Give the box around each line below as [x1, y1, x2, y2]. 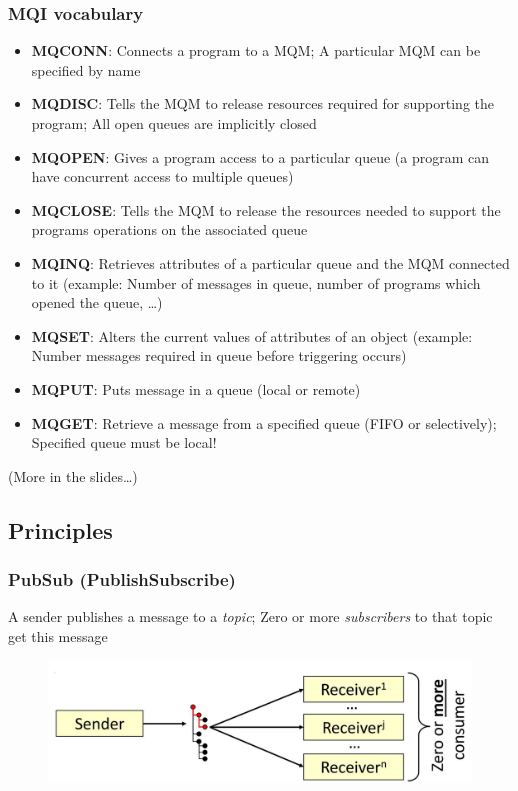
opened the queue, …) [31, 292, 163, 313]
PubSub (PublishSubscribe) [8, 567, 236, 592]
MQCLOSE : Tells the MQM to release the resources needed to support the [31, 199, 501, 220]
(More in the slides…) [8, 465, 138, 486]
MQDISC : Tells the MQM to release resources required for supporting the [31, 93, 494, 114]
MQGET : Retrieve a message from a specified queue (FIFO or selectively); [31, 412, 497, 433]
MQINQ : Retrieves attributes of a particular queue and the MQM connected [31, 252, 510, 273]
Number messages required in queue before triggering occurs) [31, 345, 407, 366]
